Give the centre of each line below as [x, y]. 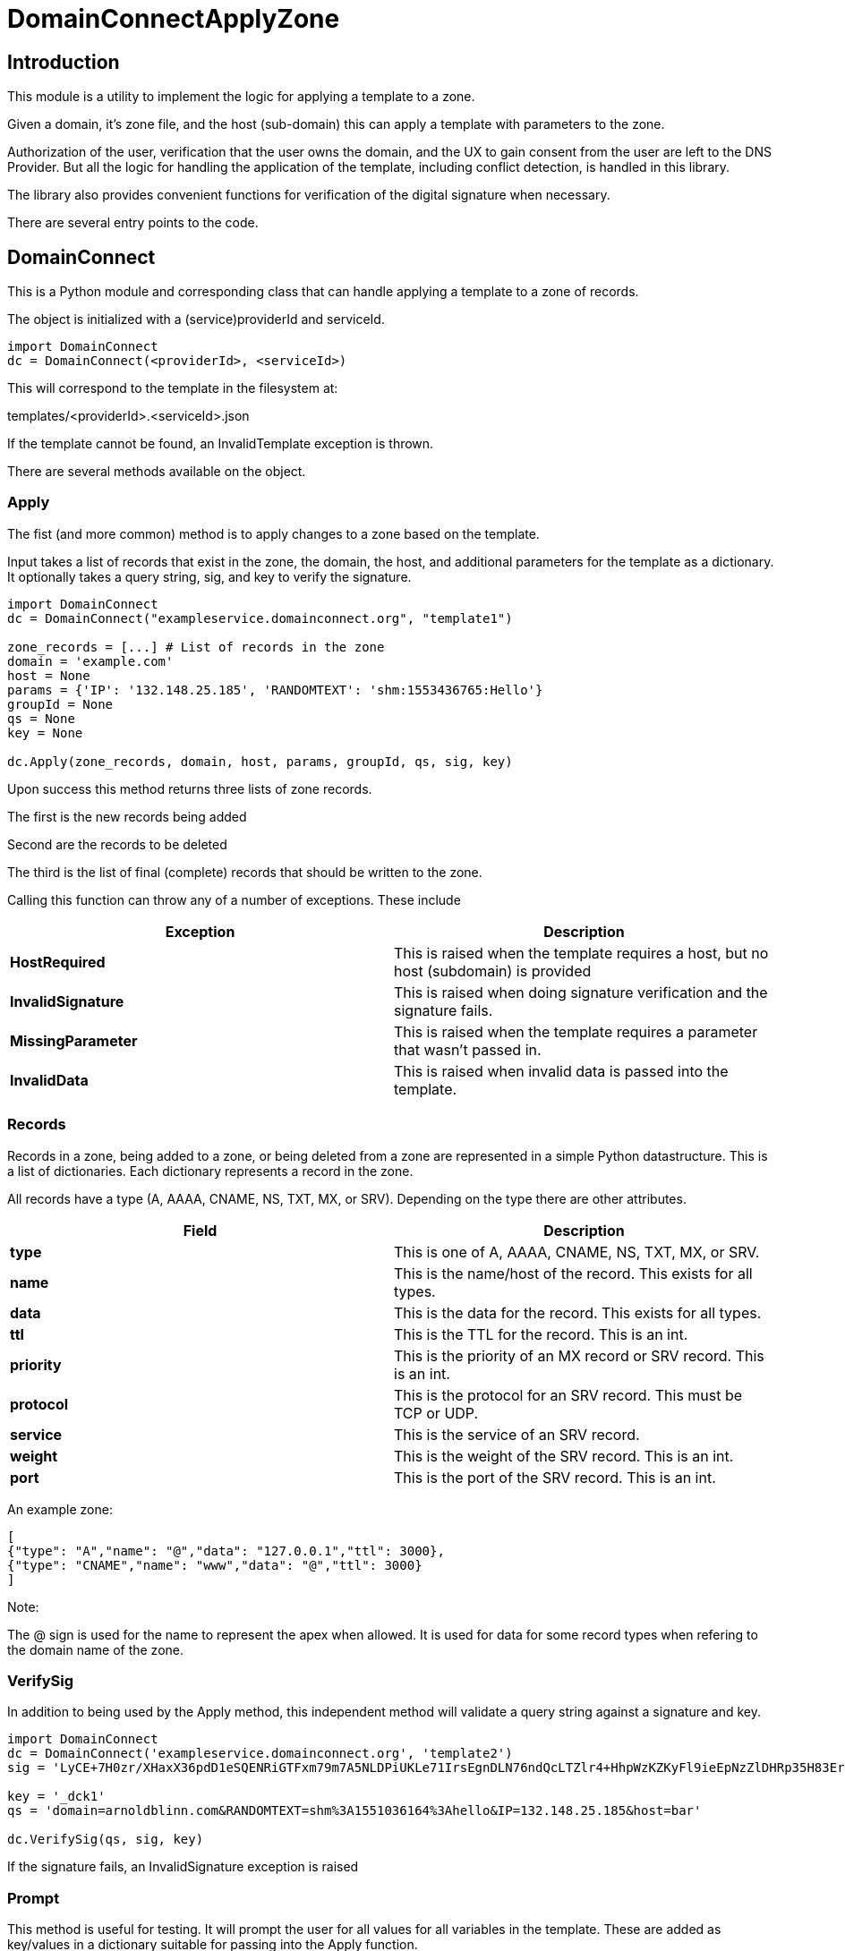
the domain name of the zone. [96, 1649]
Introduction [64, 62]
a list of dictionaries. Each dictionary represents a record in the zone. [210, 1171]
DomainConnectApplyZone [174, 19]
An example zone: [60, 1509]
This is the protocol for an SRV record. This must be [568, 1395]
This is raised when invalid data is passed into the [561, 1071]
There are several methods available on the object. [157, 472]
